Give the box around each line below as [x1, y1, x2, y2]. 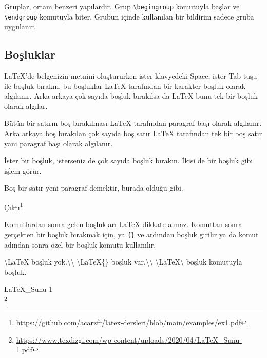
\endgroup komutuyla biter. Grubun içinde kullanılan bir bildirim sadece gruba [4, 11, 254, 22]
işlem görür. [4, 165, 42, 176]
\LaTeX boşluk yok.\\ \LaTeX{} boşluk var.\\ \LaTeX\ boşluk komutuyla [4, 256, 242, 267]
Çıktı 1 [4, 200, 23, 212]
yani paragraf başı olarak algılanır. [4, 138, 113, 148]
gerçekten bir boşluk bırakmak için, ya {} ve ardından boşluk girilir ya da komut [4, 229, 259, 239]
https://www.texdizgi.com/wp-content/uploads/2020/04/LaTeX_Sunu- [16, 334, 242, 345]
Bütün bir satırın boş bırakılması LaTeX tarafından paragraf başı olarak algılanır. [4, 118, 262, 128]
